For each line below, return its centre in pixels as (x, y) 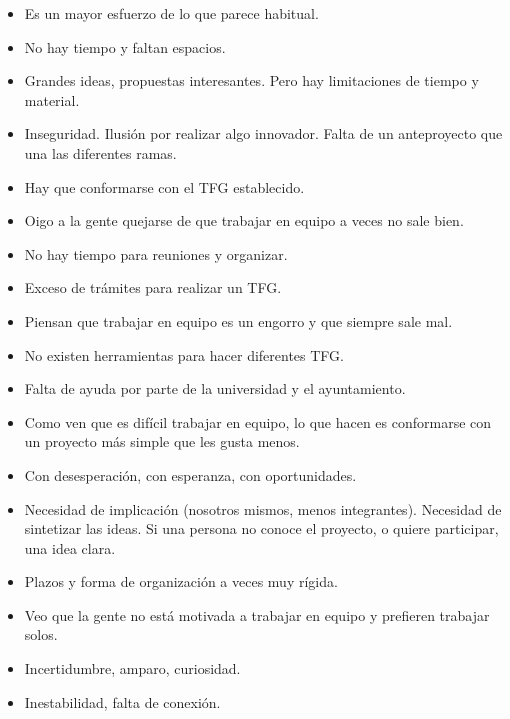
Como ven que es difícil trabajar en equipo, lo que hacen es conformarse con (258, 421)
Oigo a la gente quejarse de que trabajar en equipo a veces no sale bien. (244, 220)
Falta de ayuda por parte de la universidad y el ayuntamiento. (215, 388)
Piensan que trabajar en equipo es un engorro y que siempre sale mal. (238, 320)
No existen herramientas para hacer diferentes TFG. (184, 354)
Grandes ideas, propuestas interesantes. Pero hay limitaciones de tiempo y (251, 80)
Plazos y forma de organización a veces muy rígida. (181, 581)
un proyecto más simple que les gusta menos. (162, 441)
